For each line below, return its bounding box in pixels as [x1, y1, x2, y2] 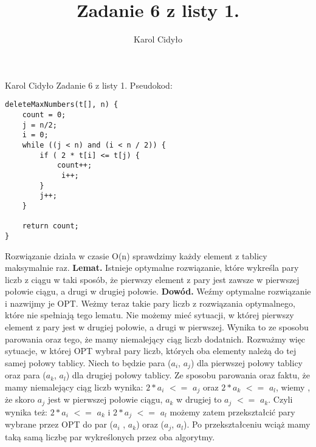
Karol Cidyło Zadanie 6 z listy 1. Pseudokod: [5, 78, 173, 91]
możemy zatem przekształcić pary [170, 405, 295, 418]
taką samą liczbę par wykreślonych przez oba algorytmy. [5, 430, 215, 443]
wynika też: [5, 405, 47, 418]
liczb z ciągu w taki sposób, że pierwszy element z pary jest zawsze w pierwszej [5, 273, 300, 285]
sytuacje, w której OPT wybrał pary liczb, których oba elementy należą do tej [5, 344, 297, 357]
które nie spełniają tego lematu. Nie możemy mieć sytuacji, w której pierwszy [5, 309, 294, 321]
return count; [22, 222, 79, 231]
